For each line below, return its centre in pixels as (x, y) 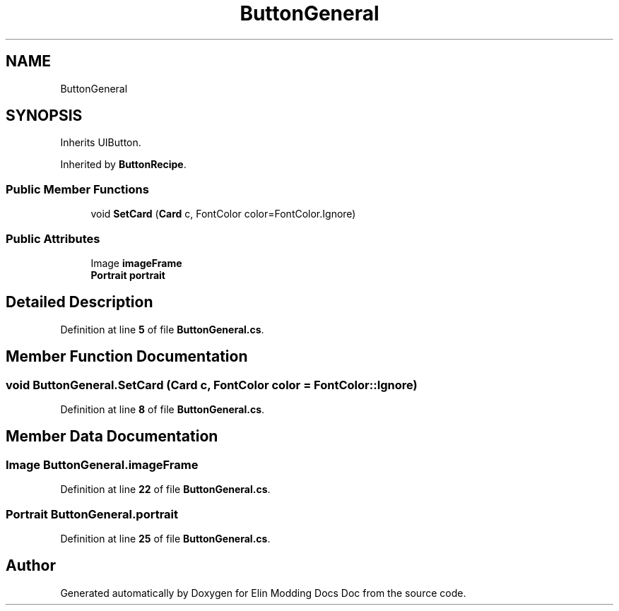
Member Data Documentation (112, 437)
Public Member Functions (77, 189)
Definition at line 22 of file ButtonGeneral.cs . (165, 490)
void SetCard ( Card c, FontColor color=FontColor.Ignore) (223, 214)
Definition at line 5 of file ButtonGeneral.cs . (162, 329)
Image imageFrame (136, 263)
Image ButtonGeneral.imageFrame (102, 464)
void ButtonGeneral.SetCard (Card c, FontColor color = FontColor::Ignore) (212, 385)
